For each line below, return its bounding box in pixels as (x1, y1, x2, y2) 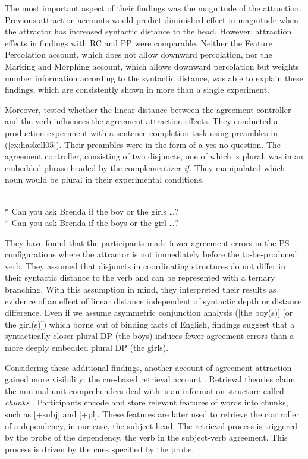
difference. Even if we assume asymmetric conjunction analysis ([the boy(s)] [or (5, 306, 293, 319)
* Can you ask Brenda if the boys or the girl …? (5, 216, 179, 229)
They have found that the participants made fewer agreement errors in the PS (5, 236, 290, 249)
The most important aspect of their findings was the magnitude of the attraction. (5, 2, 301, 14)
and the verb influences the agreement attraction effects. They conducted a (5, 115, 278, 127)
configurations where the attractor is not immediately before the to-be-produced (5, 248, 297, 260)
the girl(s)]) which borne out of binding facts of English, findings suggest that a (5, 317, 295, 330)
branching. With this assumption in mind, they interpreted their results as (5, 283, 276, 295)
